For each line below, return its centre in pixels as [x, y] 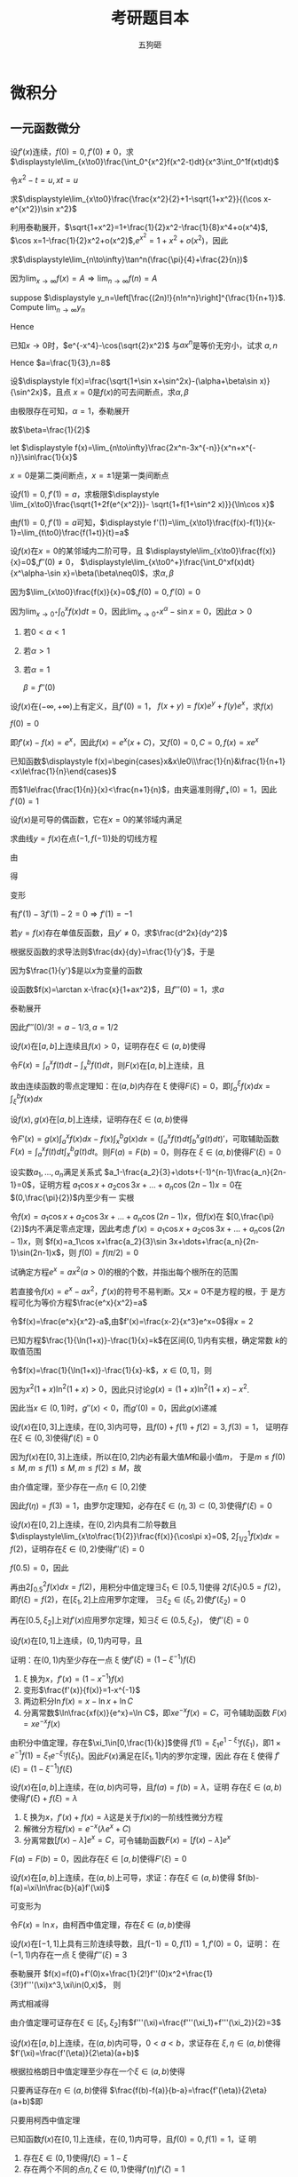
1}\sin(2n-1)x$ [35, 1252]
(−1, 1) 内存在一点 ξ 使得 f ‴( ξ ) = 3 [69, 1955]
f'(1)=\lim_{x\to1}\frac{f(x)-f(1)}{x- [214, 523]
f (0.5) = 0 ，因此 [39, 1568]
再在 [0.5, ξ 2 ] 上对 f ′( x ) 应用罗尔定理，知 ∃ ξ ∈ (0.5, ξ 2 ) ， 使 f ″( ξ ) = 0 [129, 1621]
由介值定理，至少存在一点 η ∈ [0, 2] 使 [78, 1487]
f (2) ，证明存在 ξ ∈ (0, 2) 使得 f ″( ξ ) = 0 [77, 1549]
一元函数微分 [45, 128]
